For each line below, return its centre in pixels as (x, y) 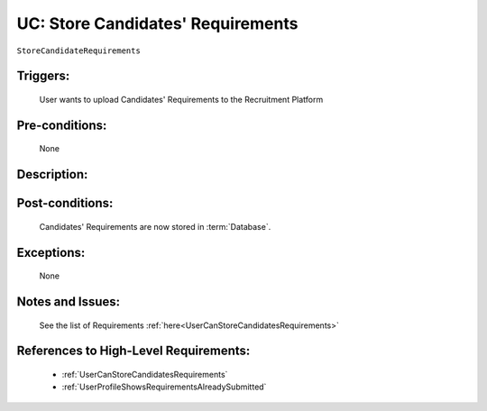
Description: (52, 174)
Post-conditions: (65, 203)
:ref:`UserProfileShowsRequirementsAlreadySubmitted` (164, 387)
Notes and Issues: (69, 301)
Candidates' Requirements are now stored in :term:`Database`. (155, 226)
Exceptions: (51, 252)
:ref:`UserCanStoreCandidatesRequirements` (145, 374)
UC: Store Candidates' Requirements (157, 23)
